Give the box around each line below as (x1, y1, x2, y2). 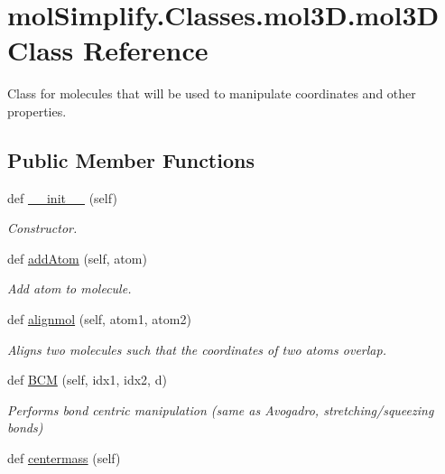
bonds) (7, 418, 43, 437)
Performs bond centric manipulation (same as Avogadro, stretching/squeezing (7, 400, 434, 419)
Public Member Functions (7, 145, 255, 173)
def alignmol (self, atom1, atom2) (7, 310, 191, 329)
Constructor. (7, 218, 78, 237)
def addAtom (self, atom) (7, 248, 147, 267)
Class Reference (7, 32, 209, 69)
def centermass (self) (7, 449, 121, 468)
